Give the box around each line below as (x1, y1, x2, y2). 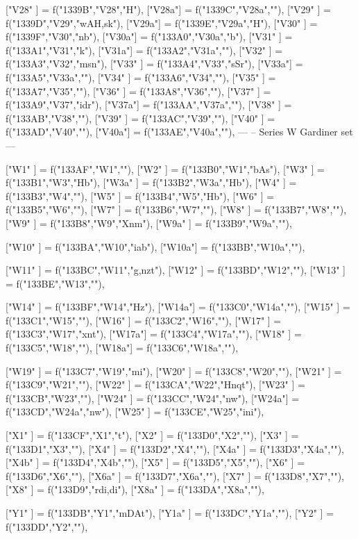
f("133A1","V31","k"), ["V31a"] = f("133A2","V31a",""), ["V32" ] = (6, 42, 283, 57)
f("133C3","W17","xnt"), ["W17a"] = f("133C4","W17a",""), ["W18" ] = (6, 326, 302, 341)
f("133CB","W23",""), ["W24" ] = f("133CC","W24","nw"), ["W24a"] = (6, 390, 300, 405)
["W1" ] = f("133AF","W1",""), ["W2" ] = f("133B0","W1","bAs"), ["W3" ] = (6, 161, 325, 176)
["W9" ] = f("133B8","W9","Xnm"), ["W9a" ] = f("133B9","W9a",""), (6, 215, 292, 230)
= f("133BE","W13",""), (6, 276, 105, 290)
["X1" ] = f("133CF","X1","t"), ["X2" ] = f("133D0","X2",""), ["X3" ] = (6, 428, 299, 442)
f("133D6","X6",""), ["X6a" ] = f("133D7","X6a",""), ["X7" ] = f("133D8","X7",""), (6, 468, 344, 483)
